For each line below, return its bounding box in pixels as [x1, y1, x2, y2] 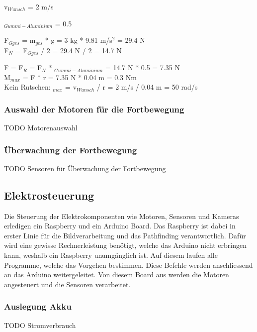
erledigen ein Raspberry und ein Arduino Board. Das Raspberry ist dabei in [4, 221, 236, 231]
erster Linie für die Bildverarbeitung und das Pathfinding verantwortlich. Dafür [4, 230, 246, 240]
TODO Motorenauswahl [4, 122, 78, 133]
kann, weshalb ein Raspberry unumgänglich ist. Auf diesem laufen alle [4, 250, 218, 260]
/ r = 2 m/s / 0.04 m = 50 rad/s [96, 82, 198, 92]
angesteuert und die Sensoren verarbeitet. [4, 279, 131, 289]
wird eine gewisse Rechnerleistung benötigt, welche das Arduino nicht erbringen [4, 240, 247, 250]
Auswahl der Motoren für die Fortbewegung [4, 103, 184, 115]
